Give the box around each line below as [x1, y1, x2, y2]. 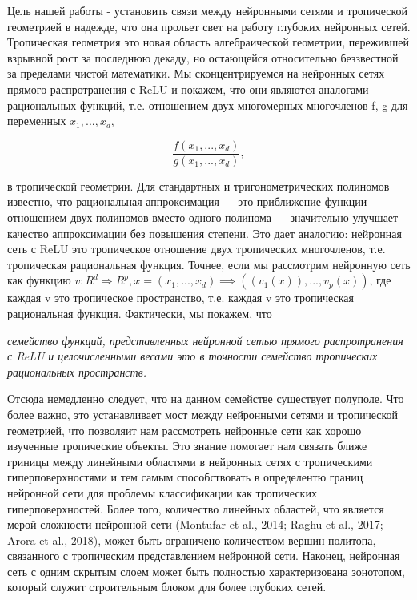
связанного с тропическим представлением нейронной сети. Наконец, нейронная [7, 547, 400, 564]
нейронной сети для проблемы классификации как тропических [7, 484, 317, 501]
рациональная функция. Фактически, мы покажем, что [7, 304, 272, 321]
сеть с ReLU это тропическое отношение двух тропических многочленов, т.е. [7, 240, 386, 257]
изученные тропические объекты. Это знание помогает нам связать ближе [7, 437, 367, 454]
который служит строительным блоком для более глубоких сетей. [7, 578, 327, 595]
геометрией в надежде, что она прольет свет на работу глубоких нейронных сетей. [7, 18, 411, 34]
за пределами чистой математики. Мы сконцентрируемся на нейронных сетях [7, 65, 385, 82]
